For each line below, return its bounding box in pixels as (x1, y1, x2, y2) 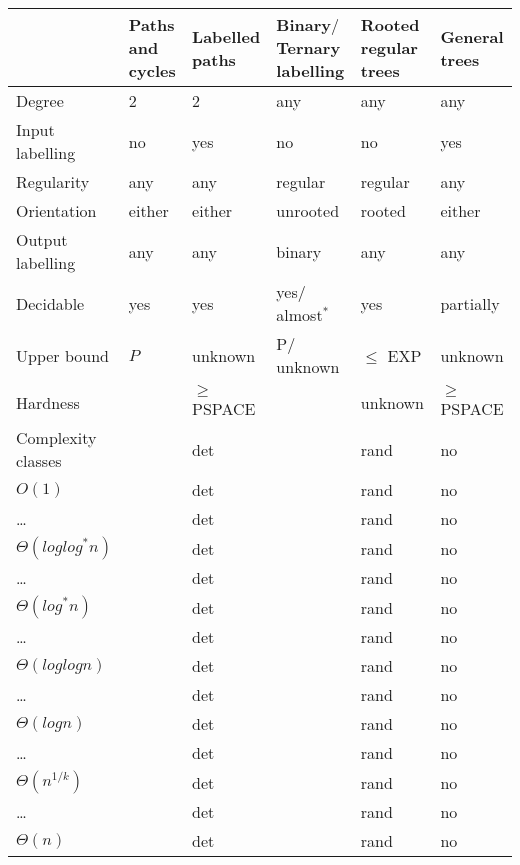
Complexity (16, 426, 97, 449)
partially (440, 291, 500, 315)
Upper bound (16, 343, 109, 367)
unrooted (276, 199, 340, 222)
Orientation (16, 199, 97, 222)
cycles (128, 59, 176, 82)
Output (16, 228, 68, 251)
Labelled (192, 24, 261, 48)
